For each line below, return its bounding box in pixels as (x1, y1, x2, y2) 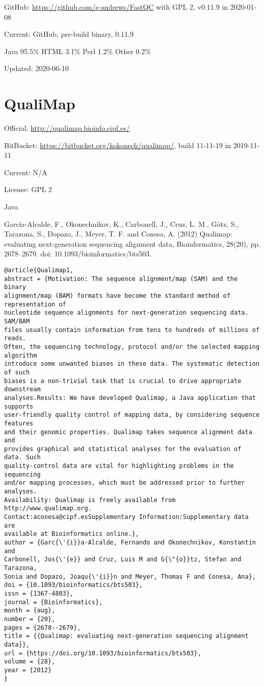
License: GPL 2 (4, 184, 52, 195)
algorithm (4, 351, 37, 359)
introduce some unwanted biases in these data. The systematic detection (4, 360, 260, 368)
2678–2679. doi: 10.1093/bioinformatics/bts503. (4, 248, 152, 259)
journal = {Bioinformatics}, (4, 598, 103, 606)
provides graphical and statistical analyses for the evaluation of (4, 445, 242, 453)
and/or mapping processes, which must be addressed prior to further (4, 479, 245, 487)
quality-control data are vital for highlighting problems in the (4, 462, 234, 470)
